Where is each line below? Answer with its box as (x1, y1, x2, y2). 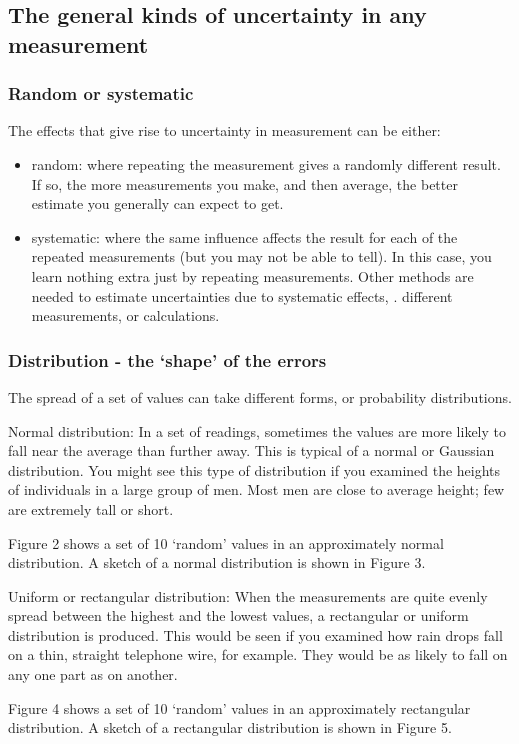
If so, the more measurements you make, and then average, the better (31, 173, 458, 194)
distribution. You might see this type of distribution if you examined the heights (8, 459, 501, 480)
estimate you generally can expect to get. (31, 193, 284, 214)
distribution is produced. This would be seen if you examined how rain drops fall (8, 624, 503, 645)
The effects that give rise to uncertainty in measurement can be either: (8, 120, 441, 141)
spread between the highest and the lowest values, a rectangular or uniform (8, 605, 469, 626)
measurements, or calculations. (31, 305, 220, 326)
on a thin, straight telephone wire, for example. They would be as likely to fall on (8, 644, 508, 665)
